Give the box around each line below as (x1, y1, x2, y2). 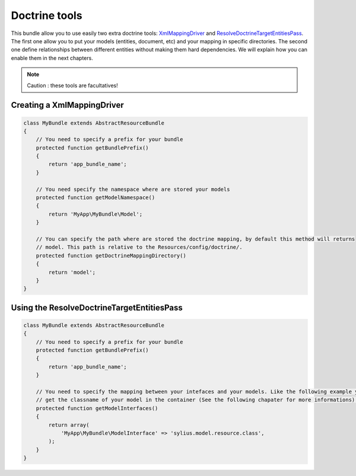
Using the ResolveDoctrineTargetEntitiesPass (11, 302, 183, 312)
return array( (48, 421, 90, 428)
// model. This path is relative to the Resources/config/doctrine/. (36, 244, 243, 251)
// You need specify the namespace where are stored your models (36, 186, 230, 193)
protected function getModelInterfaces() (36, 405, 158, 411)
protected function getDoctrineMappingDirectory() (36, 252, 186, 259)
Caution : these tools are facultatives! (27, 82, 118, 89)
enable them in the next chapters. (11, 54, 93, 62)
